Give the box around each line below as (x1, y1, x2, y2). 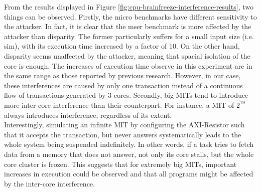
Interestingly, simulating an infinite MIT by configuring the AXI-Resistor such (4, 119, 245, 130)
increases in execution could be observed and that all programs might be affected (4, 168, 253, 179)
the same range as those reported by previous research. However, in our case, (4, 70, 241, 81)
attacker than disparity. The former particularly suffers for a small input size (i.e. (4, 31, 254, 41)
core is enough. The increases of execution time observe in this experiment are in (4, 60, 252, 71)
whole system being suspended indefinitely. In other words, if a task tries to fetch (4, 139, 254, 149)
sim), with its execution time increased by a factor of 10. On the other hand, (4, 41, 240, 51)
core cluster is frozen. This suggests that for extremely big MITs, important (4, 158, 237, 169)
